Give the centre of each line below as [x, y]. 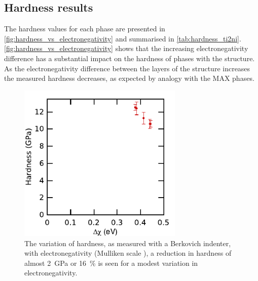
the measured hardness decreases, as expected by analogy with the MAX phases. [129, 78]
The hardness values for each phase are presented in [85, 29]
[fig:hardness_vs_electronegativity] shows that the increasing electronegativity [126, 48]
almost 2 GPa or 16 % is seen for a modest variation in [111, 263]
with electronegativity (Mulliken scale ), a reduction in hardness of [128, 253]
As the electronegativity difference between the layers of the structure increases [127, 68]
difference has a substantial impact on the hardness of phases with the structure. [130, 58]
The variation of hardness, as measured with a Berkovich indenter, [128, 243]
